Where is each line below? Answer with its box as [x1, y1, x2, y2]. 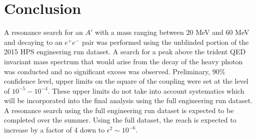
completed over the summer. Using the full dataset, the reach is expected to [4, 115, 236, 125]
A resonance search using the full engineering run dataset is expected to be [4, 105, 234, 115]
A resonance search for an [4, 27, 83, 37]
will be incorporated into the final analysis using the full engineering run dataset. [4, 95, 253, 106]
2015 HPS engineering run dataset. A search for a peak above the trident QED [4, 46, 246, 57]
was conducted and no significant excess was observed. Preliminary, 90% [4, 66, 225, 76]
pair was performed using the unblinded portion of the [81, 36, 249, 47]
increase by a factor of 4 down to [4, 125, 105, 135]
